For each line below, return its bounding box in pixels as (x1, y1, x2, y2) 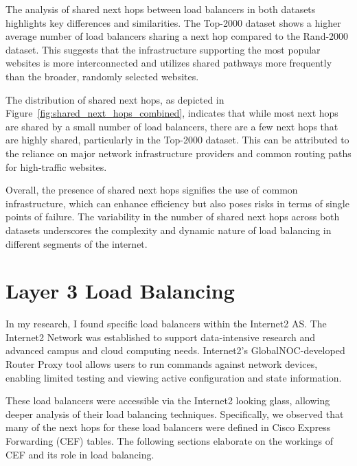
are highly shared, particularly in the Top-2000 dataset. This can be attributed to (5, 132, 349, 147)
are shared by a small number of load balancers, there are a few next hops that (5, 119, 338, 133)
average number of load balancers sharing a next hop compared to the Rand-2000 (5, 29, 349, 43)
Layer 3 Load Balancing (5, 277, 235, 305)
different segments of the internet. (5, 236, 148, 251)
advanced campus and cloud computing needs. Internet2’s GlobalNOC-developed (5, 343, 345, 358)
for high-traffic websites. (5, 159, 107, 174)
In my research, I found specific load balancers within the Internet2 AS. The (5, 316, 327, 331)
